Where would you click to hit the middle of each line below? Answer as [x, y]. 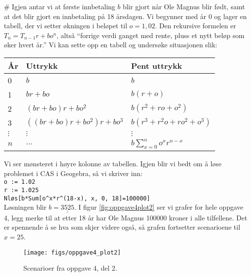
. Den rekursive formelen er [196, 26]
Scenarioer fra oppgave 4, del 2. [70, 268]
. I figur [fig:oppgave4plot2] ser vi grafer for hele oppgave [159, 207]
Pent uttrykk [157, 65]
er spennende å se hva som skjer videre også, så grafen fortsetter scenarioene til [122, 227]
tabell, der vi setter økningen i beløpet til [66, 26]
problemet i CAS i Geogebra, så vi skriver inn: [73, 173]
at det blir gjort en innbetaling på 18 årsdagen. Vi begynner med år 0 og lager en [125, 16]
